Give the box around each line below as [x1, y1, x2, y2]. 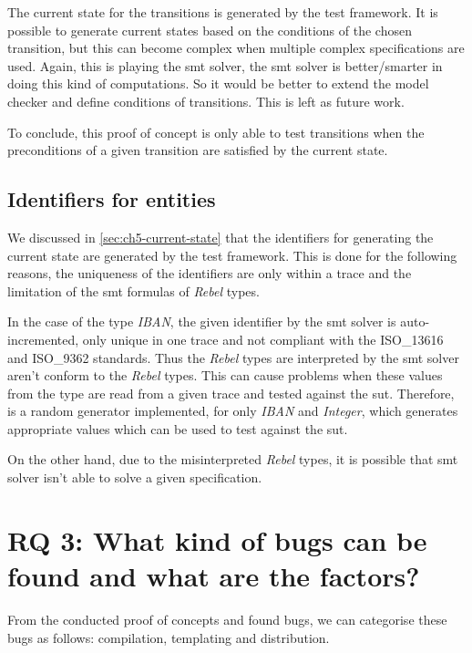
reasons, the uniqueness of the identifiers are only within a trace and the [7, 264, 412, 283]
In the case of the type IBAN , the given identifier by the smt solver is [7, 312, 396, 331]
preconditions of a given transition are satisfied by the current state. [7, 140, 388, 160]
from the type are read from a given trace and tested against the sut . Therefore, [7, 383, 455, 402]
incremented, [7, 329, 79, 348]
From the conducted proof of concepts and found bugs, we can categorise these [7, 609, 447, 628]
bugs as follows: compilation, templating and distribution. [7, 627, 330, 647]
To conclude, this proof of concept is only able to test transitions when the [7, 122, 425, 141]
